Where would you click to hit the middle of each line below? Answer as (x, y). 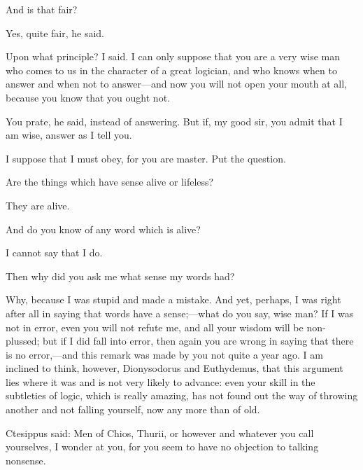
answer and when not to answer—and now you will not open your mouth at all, (176, 84)
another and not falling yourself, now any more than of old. (133, 409)
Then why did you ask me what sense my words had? (120, 276)
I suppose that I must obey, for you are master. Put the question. (146, 158)
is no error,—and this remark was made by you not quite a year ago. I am (164, 354)
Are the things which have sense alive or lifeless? (110, 182)
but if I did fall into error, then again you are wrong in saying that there (198, 341)
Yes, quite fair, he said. (55, 33)
